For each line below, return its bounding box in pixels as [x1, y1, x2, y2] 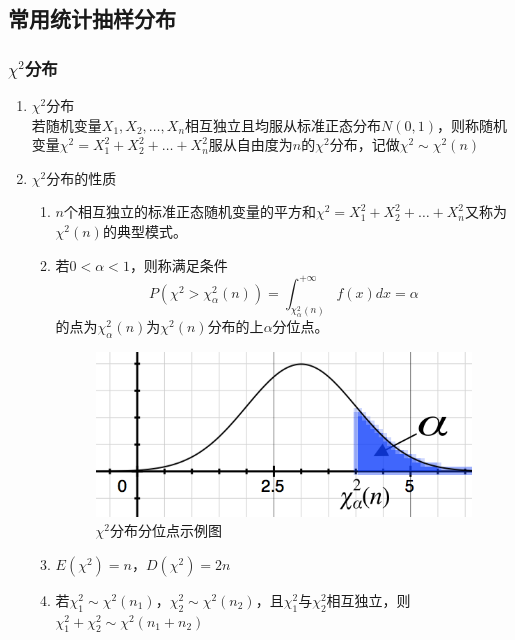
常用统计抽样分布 [8, 3, 176, 34]
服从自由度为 [208, 134, 293, 155]
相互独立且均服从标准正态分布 [185, 114, 382, 135]
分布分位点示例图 [110, 520, 223, 541]
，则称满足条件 [129, 254, 228, 275]
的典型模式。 [102, 220, 187, 241]
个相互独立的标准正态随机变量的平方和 [64, 201, 316, 222]
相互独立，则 [326, 589, 411, 610]
